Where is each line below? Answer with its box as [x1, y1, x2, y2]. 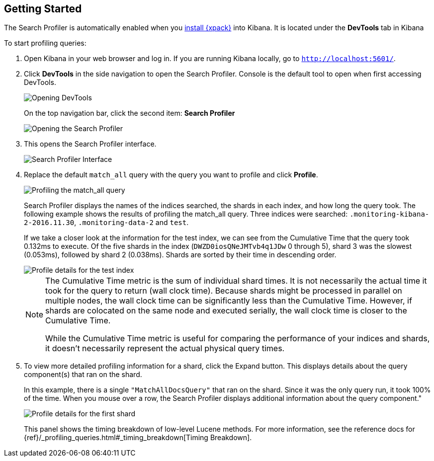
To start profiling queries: [4, 39, 87, 48]
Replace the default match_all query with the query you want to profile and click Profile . [24, 170, 318, 179]
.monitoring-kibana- [349, 210, 430, 219]
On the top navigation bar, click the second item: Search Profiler [24, 109, 235, 118]
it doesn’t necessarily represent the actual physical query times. [45, 343, 285, 354]
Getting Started [4, 2, 82, 15]
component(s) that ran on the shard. [24, 370, 142, 379]
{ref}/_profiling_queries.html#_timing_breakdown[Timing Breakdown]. [24, 433, 252, 442]
